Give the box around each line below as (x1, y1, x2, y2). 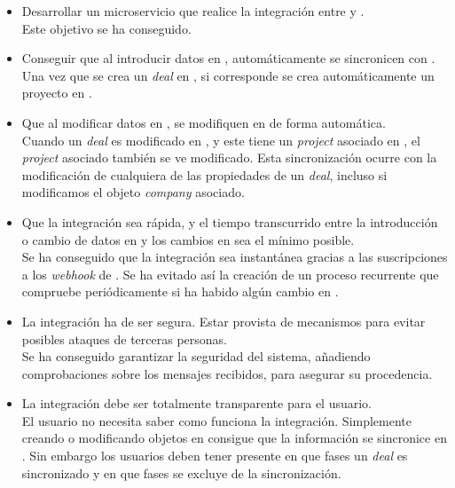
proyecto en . (21, 83, 92, 102)
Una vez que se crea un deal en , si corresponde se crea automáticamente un (21, 66, 435, 84)
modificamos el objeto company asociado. (21, 183, 245, 201)
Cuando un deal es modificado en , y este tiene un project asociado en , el (21, 130, 420, 149)
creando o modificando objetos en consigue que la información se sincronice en (21, 429, 447, 447)
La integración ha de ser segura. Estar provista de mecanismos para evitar (21, 311, 426, 330)
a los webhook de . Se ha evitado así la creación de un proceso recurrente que (21, 264, 439, 283)
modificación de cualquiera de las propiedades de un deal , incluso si (21, 165, 388, 184)
